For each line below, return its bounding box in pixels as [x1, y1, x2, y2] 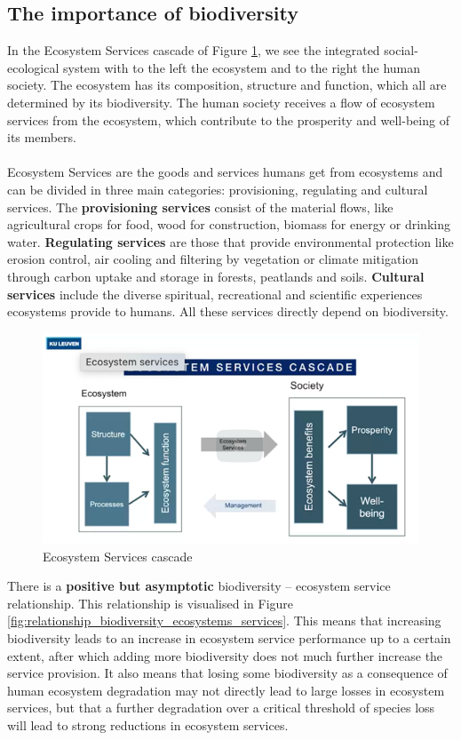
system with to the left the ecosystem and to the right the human [62, 58, 421, 76]
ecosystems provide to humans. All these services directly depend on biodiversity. [7, 302, 449, 321]
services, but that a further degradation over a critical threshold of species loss [7, 698, 435, 717]
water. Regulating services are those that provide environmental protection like [7, 232, 454, 251]
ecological [7, 58, 60, 76]
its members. [7, 128, 76, 147]
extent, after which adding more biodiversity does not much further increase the [7, 646, 443, 664]
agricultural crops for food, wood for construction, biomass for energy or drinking [7, 215, 450, 234]
